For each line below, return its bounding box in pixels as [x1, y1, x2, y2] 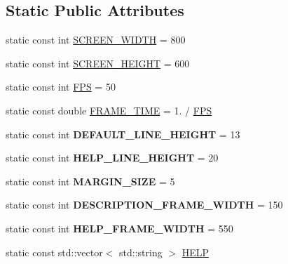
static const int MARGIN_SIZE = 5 [6, 173, 175, 188]
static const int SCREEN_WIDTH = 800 [6, 32, 186, 47]
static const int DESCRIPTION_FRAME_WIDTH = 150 [6, 197, 283, 212]
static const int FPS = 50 [6, 79, 116, 94]
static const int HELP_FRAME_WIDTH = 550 [6, 220, 233, 235]
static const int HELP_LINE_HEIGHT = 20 [6, 150, 219, 165]
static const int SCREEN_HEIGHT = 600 [6, 55, 190, 70]
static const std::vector [6, 244, 103, 259]
